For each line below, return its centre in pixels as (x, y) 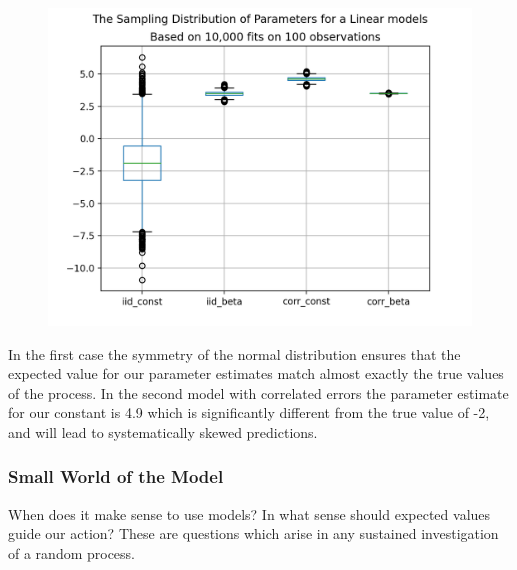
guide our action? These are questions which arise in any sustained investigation (253, 533)
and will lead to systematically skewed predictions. (163, 431)
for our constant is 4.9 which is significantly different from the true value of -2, (249, 412)
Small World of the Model (116, 476)
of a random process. (72, 552)
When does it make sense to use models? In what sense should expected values (249, 513)
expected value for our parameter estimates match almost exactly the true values (256, 373)
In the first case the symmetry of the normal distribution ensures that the (234, 353)
